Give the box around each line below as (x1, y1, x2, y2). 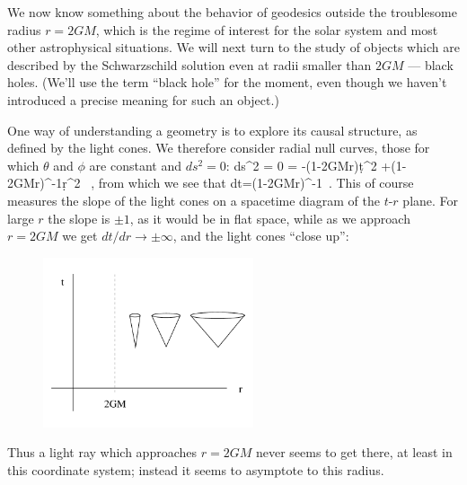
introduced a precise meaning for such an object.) (7, 90, 279, 109)
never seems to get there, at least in (255, 443, 453, 462)
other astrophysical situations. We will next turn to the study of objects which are (7, 38, 460, 57)
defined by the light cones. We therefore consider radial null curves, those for (7, 138, 430, 157)
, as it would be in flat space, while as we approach (129, 208, 410, 227)
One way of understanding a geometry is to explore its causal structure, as (7, 120, 418, 139)
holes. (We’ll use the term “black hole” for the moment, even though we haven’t (7, 73, 447, 92)
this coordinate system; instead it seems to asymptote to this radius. (7, 460, 384, 479)
